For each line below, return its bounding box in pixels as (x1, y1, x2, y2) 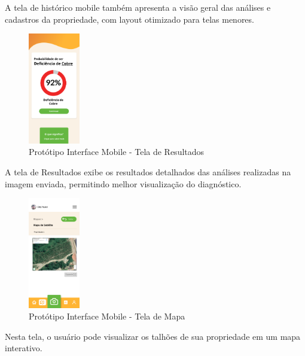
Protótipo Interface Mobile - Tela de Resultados (29, 145, 205, 158)
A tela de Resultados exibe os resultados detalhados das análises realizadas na (5, 165, 291, 178)
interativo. (5, 342, 42, 354)
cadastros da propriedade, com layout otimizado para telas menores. (5, 13, 254, 25)
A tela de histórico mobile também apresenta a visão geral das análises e (5, 1, 271, 13)
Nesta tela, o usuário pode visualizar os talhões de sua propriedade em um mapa (5, 330, 301, 342)
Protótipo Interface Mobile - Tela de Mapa (29, 310, 185, 322)
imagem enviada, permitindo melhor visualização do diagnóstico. (5, 177, 242, 190)
